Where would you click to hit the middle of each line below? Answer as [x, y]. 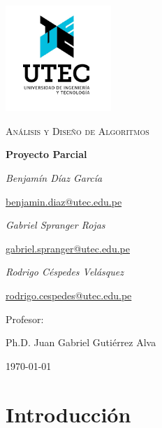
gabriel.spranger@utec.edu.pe [68, 248]
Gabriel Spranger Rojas [56, 225]
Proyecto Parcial [46, 154]
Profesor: [25, 319]
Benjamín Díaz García [54, 177]
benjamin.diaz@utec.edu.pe [64, 201]
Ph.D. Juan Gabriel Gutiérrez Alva [81, 342]
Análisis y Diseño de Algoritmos [78, 130]
